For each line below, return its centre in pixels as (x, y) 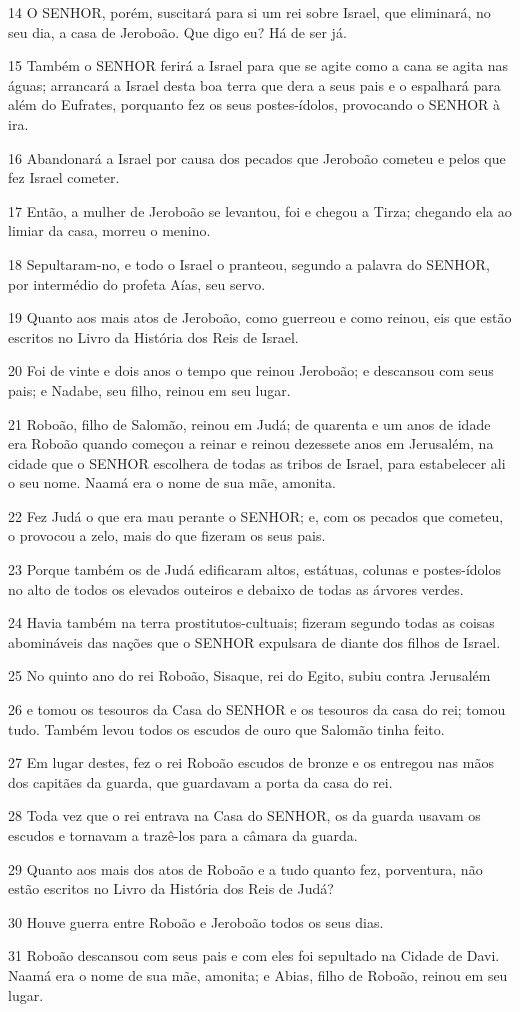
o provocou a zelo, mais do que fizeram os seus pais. (167, 535)
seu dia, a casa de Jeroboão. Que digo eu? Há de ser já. (177, 31)
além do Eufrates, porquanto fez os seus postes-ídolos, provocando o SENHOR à (254, 104)
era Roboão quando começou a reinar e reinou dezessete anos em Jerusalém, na (251, 443)
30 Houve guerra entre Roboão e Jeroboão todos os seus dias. (196, 921)
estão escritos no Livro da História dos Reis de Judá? (171, 888)
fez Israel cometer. (64, 177)
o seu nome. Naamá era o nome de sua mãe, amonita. (172, 482)
